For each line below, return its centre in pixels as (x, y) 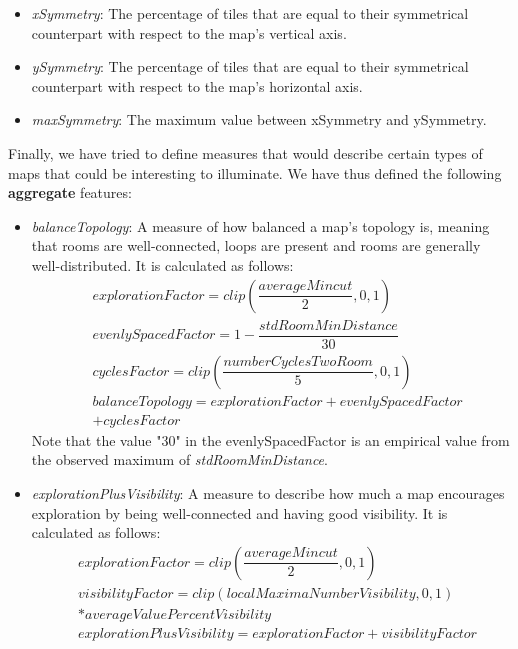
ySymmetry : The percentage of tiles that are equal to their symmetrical (250, 66)
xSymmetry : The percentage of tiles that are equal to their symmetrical (250, 13)
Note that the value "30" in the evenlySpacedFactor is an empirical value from (270, 439)
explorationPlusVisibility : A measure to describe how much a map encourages (268, 492)
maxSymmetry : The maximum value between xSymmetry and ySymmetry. (259, 119)
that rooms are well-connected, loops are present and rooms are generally (256, 245)
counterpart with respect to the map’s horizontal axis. (197, 85)
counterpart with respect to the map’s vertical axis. (189, 32)
